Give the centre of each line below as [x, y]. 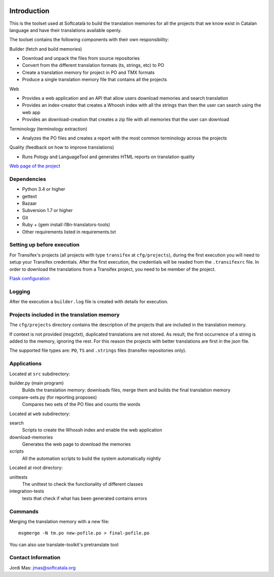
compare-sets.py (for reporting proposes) [53, 397]
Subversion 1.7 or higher [47, 210]
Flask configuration [30, 278]
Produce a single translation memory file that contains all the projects [95, 80]
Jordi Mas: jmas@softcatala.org [43, 567]
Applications [25, 364]
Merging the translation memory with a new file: [59, 521]
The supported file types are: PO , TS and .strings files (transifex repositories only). [98, 350]
